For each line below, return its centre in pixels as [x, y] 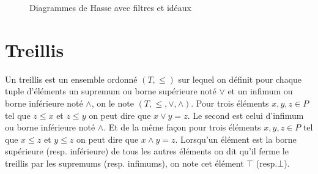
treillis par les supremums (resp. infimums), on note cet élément [124, 163]
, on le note [113, 103]
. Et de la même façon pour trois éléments [182, 127]
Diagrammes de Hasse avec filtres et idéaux [110, 7]
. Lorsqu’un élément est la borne [236, 139]
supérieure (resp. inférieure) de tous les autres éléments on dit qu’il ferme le [147, 151]
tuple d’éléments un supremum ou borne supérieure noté [111, 91]
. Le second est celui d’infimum [246, 115]
